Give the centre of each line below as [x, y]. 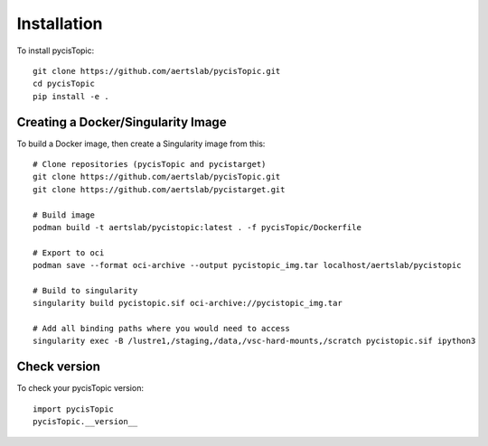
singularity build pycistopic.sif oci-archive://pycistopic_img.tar [188, 303]
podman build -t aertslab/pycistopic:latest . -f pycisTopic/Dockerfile [197, 227]
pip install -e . [71, 96]
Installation [60, 23]
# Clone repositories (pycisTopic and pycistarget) [150, 164]
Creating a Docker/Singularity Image [122, 122]
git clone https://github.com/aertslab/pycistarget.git [159, 189]
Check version [59, 367]
